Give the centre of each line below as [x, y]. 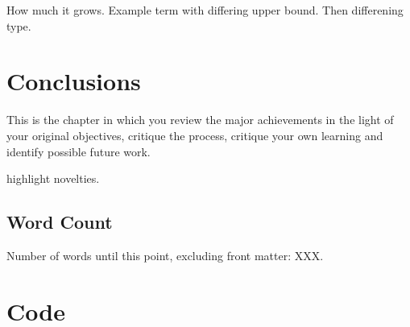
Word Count [60, 222]
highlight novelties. [53, 178]
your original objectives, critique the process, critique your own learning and [195, 135]
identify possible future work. [79, 151]
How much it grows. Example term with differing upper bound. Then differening [205, 10]
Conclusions [74, 81]
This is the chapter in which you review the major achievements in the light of [200, 120]
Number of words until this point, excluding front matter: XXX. [165, 255]
